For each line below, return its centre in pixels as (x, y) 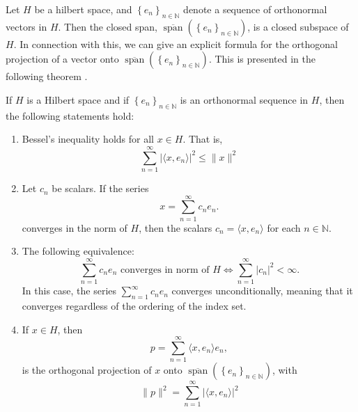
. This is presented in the (262, 59)
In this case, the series (69, 291)
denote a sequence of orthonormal (255, 9)
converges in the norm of (75, 227)
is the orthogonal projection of (87, 370)
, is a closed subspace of (298, 26)
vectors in (26, 26)
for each (284, 227)
